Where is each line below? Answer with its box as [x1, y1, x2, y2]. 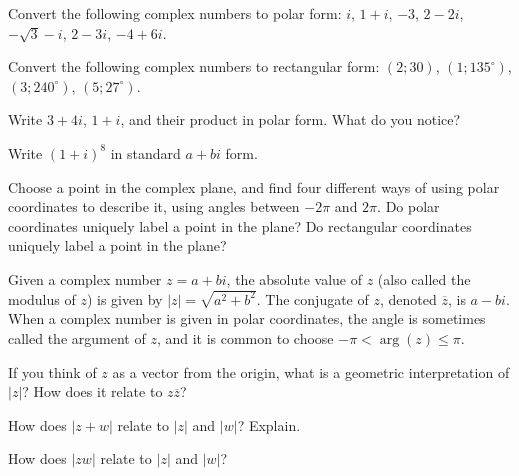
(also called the [377, 268, 471, 289]
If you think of [8, 361, 97, 382]
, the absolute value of [226, 268, 363, 289]
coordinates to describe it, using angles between [8, 196, 300, 217]
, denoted [379, 288, 437, 309]
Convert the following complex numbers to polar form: [8, 3, 342, 23]
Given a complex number [8, 268, 162, 289]
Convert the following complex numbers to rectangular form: [8, 56, 380, 77]
